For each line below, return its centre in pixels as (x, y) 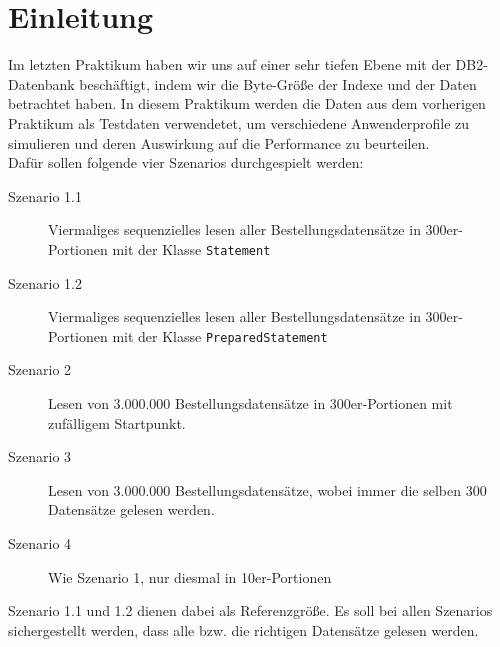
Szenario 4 (40, 542)
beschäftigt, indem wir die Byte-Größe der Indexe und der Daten (278, 83)
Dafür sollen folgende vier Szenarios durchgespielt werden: (186, 162)
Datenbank (41, 83)
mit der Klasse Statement (191, 248)
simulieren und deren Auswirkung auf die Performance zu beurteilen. (219, 142)
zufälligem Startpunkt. (117, 422)
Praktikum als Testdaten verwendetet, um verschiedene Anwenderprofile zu (239, 122)
